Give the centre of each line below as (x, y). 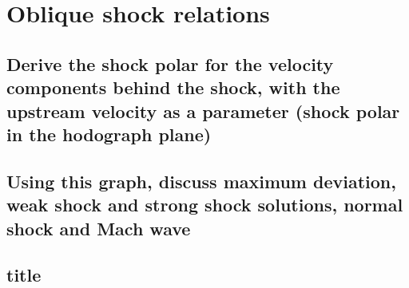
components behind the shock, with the (173, 87)
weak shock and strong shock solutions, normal (205, 205)
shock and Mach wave (99, 228)
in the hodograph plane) (109, 134)
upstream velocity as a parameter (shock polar (203, 110)
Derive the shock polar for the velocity (170, 63)
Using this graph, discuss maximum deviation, (201, 181)
